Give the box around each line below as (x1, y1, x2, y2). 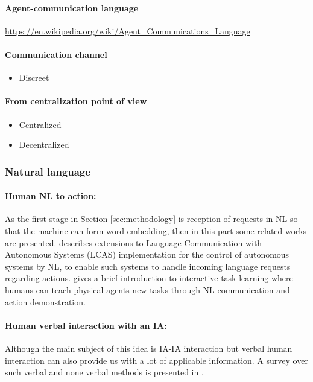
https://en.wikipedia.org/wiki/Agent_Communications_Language (5, 24, 250, 37)
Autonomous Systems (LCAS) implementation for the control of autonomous (5, 248, 289, 261)
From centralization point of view (5, 95, 147, 107)
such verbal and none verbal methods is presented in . (5, 366, 204, 378)
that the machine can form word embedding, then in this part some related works (5, 224, 307, 237)
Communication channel (5, 48, 107, 60)
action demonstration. (5, 295, 86, 308)
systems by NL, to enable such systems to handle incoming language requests (5, 259, 291, 272)
